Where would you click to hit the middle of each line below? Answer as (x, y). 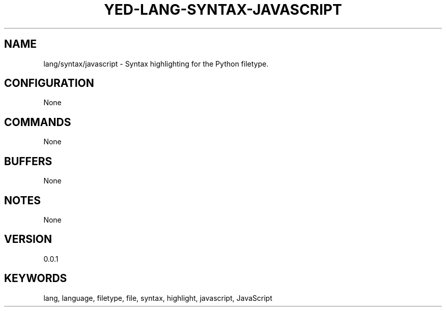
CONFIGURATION (49, 83)
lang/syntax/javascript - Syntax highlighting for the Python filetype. (156, 64)
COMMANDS (38, 122)
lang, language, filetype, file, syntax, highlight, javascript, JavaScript (158, 298)
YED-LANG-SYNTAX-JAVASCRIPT (223, 10)
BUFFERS (28, 161)
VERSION (28, 239)
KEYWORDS (36, 278)
